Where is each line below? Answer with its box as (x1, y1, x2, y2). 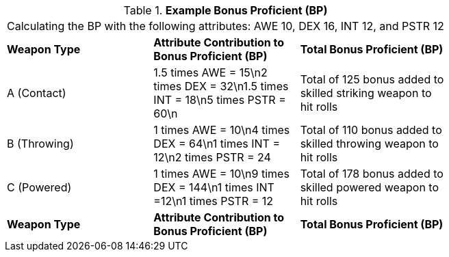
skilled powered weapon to (300, 180, 439, 194)
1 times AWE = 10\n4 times (153, 123, 290, 137)
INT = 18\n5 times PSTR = (153, 93, 286, 107)
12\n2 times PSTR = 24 (153, 150, 271, 164)
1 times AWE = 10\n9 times (153, 167, 290, 180)
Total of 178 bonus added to (300, 167, 444, 180)
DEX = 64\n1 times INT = (153, 137, 281, 150)
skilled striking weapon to (300, 86, 432, 100)
